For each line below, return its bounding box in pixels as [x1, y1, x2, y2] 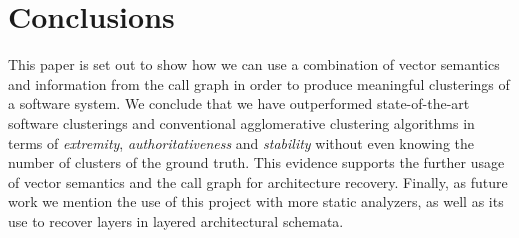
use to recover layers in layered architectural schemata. [8, 210, 344, 231]
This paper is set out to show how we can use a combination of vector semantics [8, 54, 500, 75]
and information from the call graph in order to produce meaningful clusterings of [8, 73, 510, 94]
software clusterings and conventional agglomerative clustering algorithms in [8, 112, 475, 133]
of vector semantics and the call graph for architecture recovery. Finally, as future [8, 171, 508, 192]
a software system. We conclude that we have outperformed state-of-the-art [8, 93, 470, 114]
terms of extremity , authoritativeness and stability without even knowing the [8, 132, 475, 153]
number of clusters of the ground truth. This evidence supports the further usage [8, 152, 505, 173]
